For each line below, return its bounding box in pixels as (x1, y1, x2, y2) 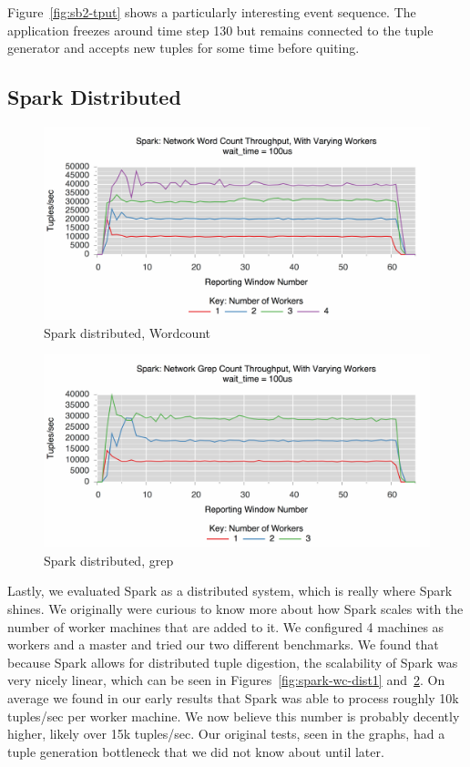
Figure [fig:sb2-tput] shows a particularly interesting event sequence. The (7, 3, 416, 21)
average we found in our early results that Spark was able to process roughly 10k (7, 688, 459, 707)
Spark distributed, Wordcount (44, 322, 211, 342)
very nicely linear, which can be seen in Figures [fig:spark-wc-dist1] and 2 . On (7, 670, 445, 690)
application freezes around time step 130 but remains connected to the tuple (7, 20, 434, 39)
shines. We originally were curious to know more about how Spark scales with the (7, 598, 464, 618)
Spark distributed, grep (44, 550, 174, 569)
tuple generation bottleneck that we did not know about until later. (7, 741, 384, 761)
